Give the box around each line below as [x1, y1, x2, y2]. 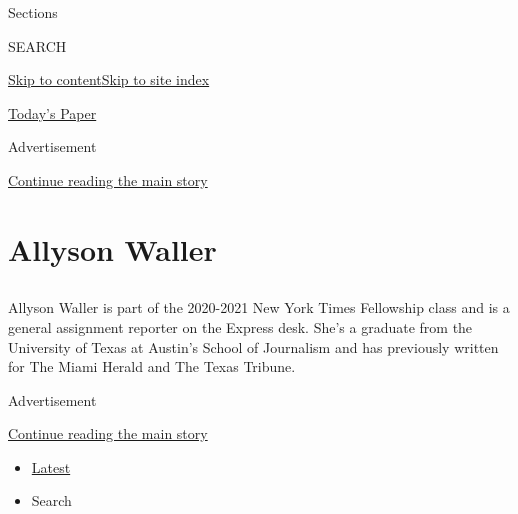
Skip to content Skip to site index [8, 69, 210, 90]
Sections [8, 2, 58, 22]
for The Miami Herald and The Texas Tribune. [8, 356, 296, 377]
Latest [31, 456, 71, 477]
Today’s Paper [8, 102, 97, 123]
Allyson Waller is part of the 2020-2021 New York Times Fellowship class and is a [8, 297, 510, 318]
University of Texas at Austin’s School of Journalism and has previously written [8, 336, 499, 357]
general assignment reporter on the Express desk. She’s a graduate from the [8, 316, 473, 337]
